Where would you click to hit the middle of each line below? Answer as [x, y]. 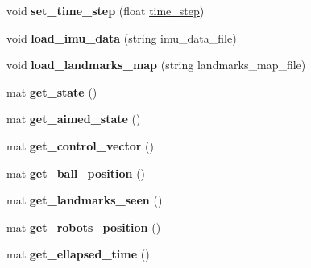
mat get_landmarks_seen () [85, 200]
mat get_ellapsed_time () [78, 254]
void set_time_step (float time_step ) [106, 10]
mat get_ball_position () [76, 173]
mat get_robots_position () [84, 227]
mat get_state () [52, 91]
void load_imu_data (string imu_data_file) [122, 37]
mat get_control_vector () [80, 145]
